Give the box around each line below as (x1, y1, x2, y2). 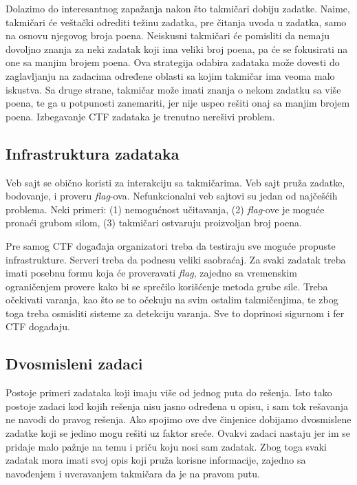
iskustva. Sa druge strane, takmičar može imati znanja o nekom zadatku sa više (6, 82, 341, 96)
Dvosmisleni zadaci (6, 353, 143, 374)
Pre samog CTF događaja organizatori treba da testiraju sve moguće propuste (6, 238, 336, 252)
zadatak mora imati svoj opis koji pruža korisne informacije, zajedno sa (6, 453, 306, 467)
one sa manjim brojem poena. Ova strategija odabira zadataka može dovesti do (6, 55, 340, 69)
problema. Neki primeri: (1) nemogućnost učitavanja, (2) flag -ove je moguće (6, 202, 325, 216)
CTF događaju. (6, 319, 70, 334)
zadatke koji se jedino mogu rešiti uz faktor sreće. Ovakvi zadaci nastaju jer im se (6, 426, 351, 440)
